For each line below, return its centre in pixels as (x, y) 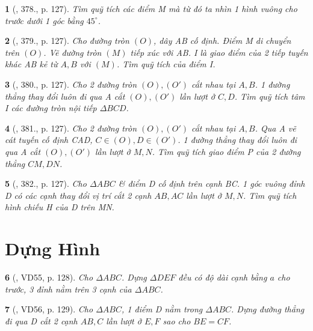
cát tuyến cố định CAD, (49, 140)
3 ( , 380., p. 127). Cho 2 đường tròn (71, 84)
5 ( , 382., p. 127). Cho (46, 184)
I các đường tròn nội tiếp (51, 108)
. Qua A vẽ (275, 128)
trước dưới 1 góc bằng (44, 20)
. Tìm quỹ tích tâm (270, 96)
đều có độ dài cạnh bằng (223, 277)
